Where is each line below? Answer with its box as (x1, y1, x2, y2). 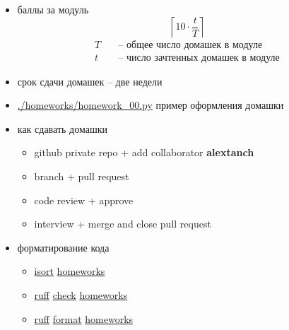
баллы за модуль (17, 2, 89, 16)
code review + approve (34, 192, 134, 207)
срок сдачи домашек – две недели (17, 73, 163, 88)
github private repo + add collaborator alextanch (34, 145, 254, 160)
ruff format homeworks (34, 311, 134, 326)
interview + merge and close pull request (34, 216, 211, 231)
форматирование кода (17, 240, 110, 254)
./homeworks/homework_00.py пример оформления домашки (17, 98, 284, 112)
